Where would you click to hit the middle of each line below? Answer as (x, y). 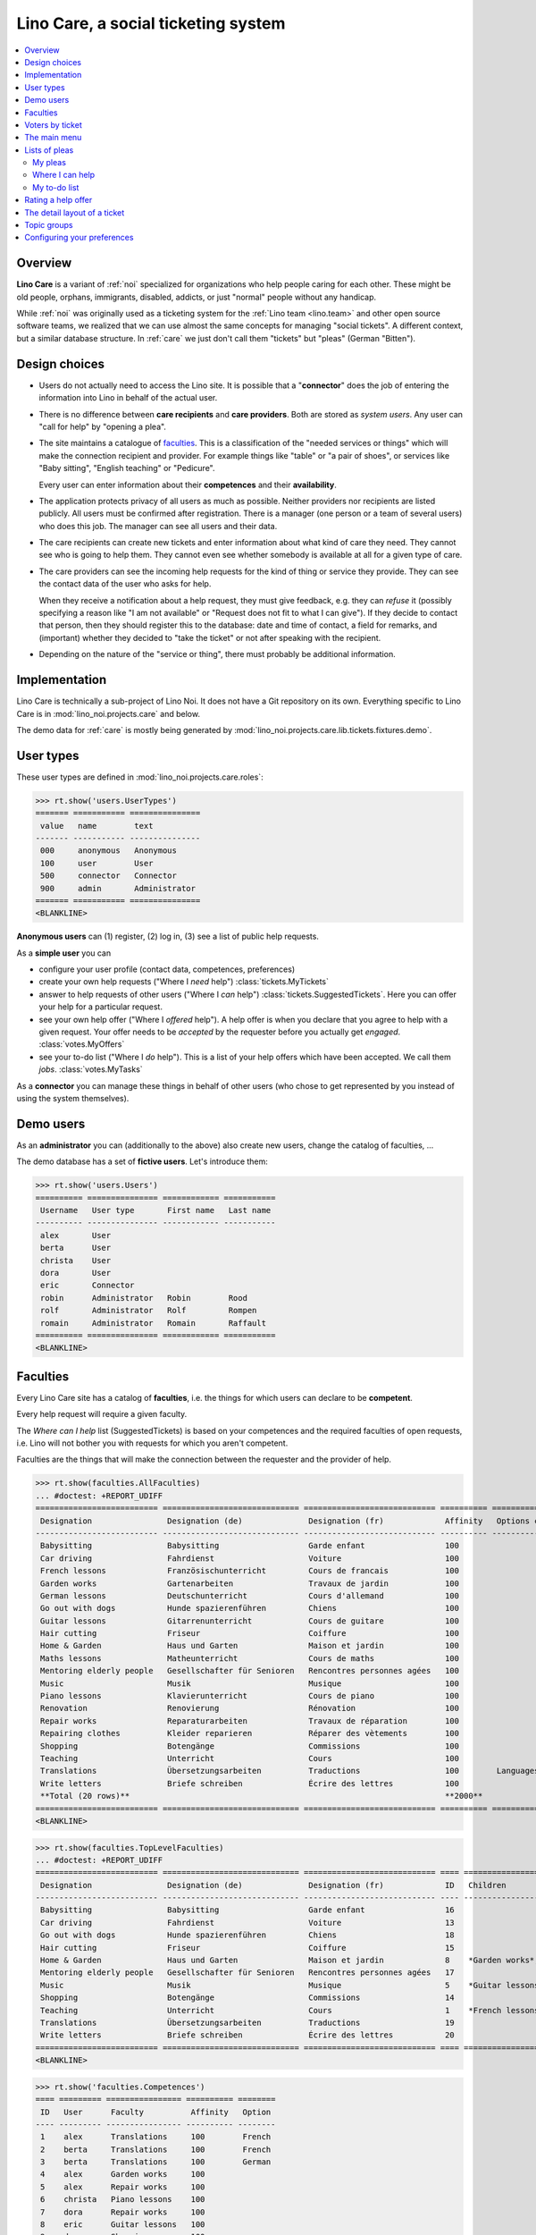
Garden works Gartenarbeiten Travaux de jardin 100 (250, 1583)
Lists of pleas (49, 150)
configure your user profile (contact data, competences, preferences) (167, 969)
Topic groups (49, 225)
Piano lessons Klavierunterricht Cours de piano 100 (250, 1696)
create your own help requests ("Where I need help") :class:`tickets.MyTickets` (184, 982)
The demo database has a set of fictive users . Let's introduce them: (142, 1161)
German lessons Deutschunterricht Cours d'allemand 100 (250, 1595)
